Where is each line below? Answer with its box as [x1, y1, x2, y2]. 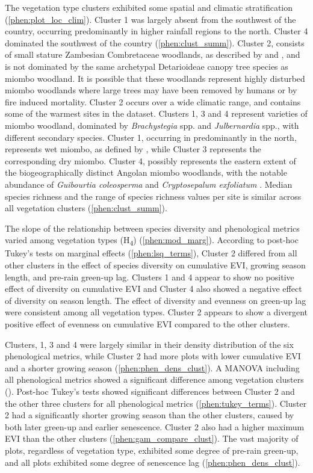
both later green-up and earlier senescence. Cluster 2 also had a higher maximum [5, 420, 305, 433]
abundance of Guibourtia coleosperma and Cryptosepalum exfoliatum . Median [5, 178, 293, 190]
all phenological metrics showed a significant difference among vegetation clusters [5, 373, 304, 386]
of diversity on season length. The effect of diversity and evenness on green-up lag [5, 294, 306, 306]
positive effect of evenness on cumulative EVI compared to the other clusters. [5, 317, 290, 330]
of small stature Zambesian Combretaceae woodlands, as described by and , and [5, 48, 300, 61]
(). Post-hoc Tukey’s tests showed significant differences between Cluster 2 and [5, 385, 295, 397]
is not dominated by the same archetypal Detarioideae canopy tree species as [5, 60, 288, 72]
